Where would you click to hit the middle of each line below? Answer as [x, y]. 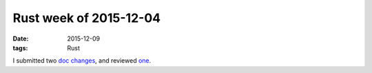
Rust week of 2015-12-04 [87, 18]
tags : [20, 48]
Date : [21, 39]
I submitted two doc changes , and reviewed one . [82, 61]
